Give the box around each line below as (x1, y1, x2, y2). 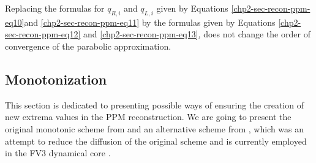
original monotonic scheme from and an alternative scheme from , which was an (5, 122, 304, 135)
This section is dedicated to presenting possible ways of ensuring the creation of (5, 98, 304, 111)
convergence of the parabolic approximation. (5, 39, 171, 52)
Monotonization (5, 69, 107, 88)
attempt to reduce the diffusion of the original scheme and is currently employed (5, 134, 307, 147)
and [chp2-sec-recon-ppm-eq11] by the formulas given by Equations (24, 15, 276, 28)
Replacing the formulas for (5, 2, 105, 14)
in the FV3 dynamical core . (5, 146, 111, 159)
